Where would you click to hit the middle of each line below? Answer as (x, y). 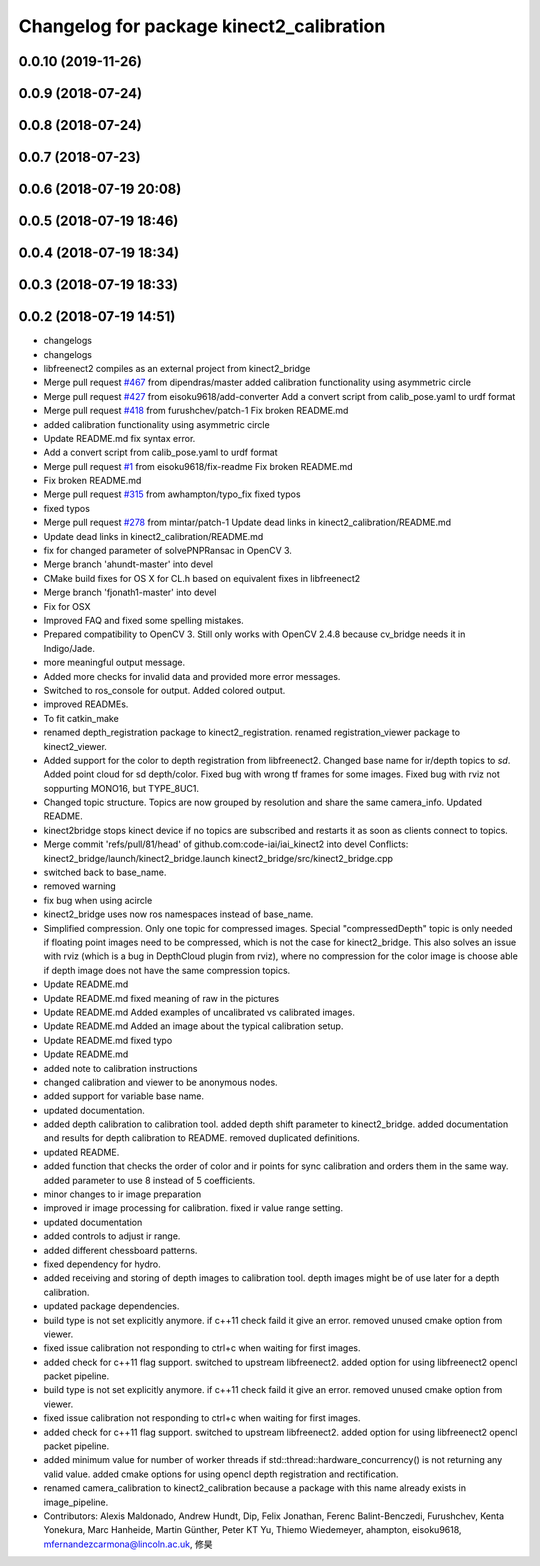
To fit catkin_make (81, 718)
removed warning (80, 886)
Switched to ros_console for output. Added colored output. (164, 690)
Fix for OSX (67, 606)
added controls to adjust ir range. (112, 1236)
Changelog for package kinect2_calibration (202, 26)
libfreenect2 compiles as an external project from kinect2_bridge (177, 368)
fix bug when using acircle (98, 900)
